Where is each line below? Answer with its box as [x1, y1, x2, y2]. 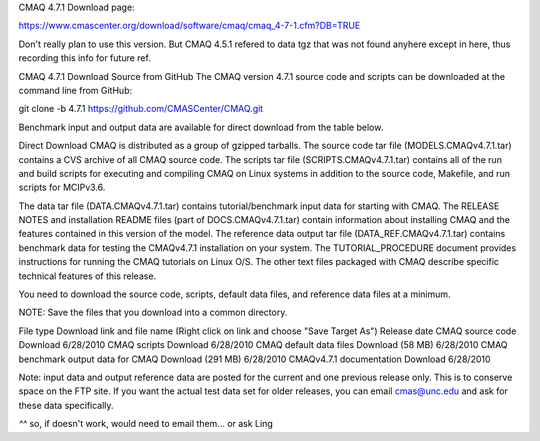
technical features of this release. [18, 270, 157, 282]
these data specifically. [18, 399, 114, 411]
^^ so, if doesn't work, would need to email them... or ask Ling [18, 418, 274, 430]
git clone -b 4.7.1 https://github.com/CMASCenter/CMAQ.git [18, 103, 264, 115]
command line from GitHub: [18, 84, 133, 96]
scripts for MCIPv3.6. [18, 181, 106, 194]
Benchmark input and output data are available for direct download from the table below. [18, 121, 384, 133]
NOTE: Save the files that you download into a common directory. [18, 306, 288, 319]
